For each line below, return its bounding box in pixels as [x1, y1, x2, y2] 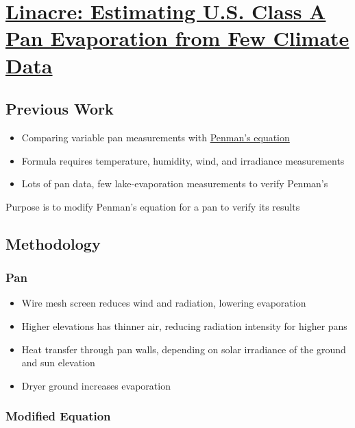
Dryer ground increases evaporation [21, 378, 171, 392]
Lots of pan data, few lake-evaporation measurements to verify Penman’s [21, 176, 328, 191]
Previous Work [5, 98, 114, 119]
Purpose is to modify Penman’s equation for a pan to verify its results [5, 199, 300, 213]
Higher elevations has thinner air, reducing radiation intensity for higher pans [21, 318, 347, 333]
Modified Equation [5, 407, 111, 425]
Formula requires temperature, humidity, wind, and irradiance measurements [21, 153, 345, 167]
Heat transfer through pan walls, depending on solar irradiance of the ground [21, 342, 346, 356]
